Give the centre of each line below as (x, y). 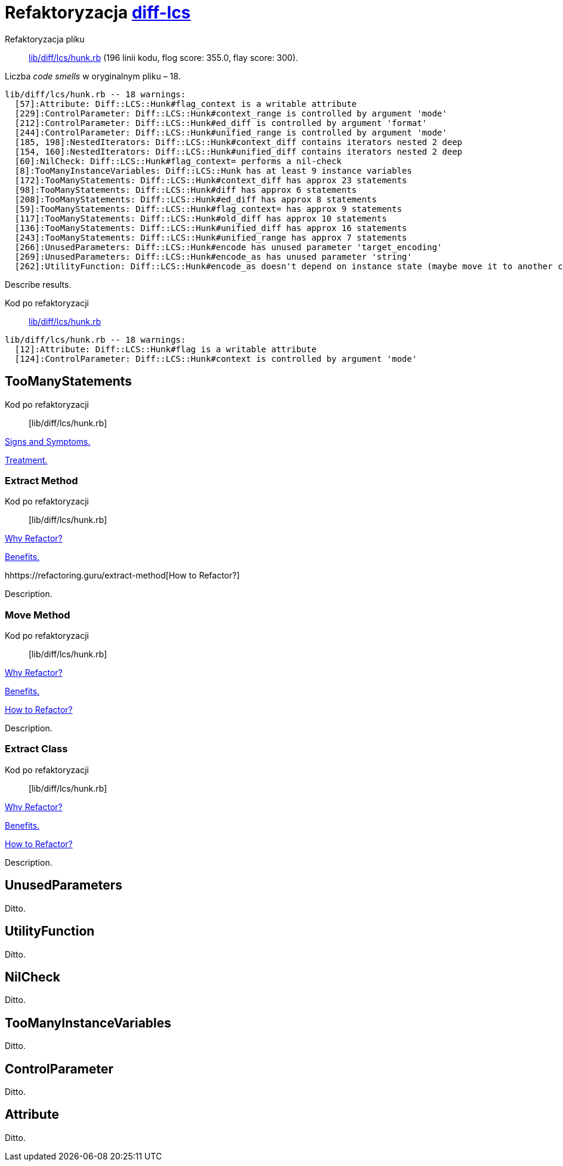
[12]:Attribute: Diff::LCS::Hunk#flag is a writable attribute (166, 349)
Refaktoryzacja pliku (45, 39)
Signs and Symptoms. (48, 441)
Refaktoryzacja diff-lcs (98, 13)
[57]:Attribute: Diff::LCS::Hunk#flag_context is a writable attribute (186, 104)
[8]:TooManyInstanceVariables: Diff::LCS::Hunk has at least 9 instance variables (213, 170)
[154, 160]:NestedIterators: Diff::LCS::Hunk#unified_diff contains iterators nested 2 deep (239, 151)
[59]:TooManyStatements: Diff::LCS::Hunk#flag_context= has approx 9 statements (208, 209)
